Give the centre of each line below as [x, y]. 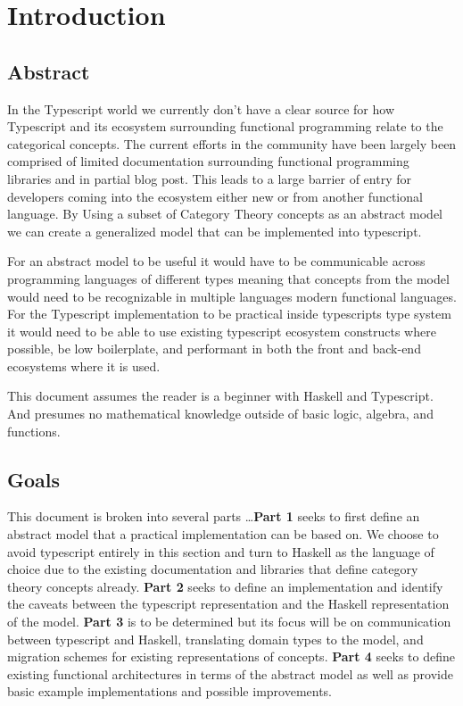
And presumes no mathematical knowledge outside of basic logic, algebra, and [220, 414]
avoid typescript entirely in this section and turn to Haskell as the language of [221, 551]
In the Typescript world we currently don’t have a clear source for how [201, 108]
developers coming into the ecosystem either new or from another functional [215, 196]
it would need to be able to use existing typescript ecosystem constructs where [222, 331]
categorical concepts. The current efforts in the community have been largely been [232, 143]
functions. [34, 431]
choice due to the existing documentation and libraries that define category [213, 569]
